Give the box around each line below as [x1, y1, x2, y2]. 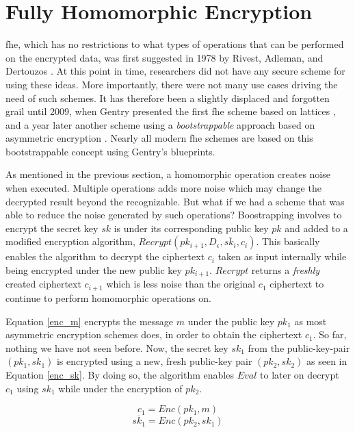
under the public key [187, 314, 275, 328]
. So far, [313, 327, 347, 342]
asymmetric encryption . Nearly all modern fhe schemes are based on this [5, 131, 313, 145]
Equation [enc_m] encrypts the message [5, 314, 174, 328]
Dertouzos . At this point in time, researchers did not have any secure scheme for [5, 64, 345, 78]
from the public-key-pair [248, 340, 350, 355]
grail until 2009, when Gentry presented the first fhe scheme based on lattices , [5, 104, 336, 118]
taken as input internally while [218, 249, 347, 264]
